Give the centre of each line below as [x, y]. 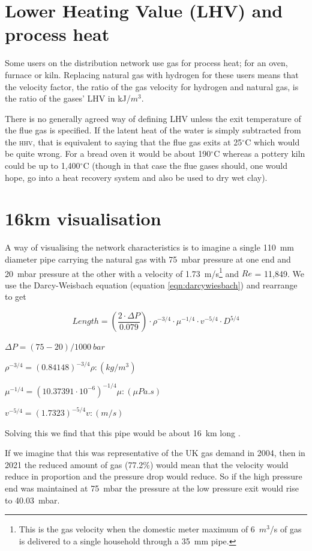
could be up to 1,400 [43, 166]
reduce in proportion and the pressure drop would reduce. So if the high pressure [154, 476]
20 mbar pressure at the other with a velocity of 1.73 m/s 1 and [122, 272]
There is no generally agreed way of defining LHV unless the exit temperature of [153, 118]
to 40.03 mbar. [32, 500]
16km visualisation [83, 218]
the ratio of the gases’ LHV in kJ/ [68, 98]
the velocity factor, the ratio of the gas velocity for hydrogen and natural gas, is [152, 86]
